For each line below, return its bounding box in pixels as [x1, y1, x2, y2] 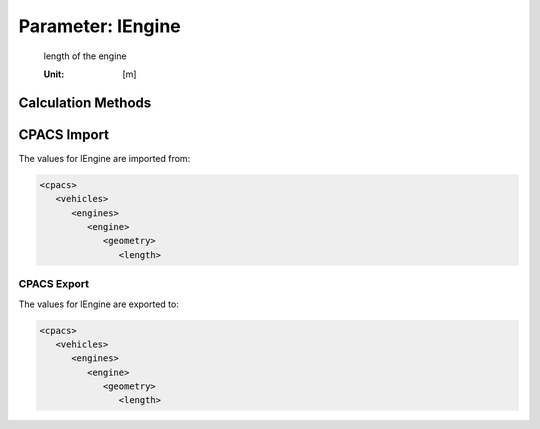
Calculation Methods [18, 94, 152, 111]
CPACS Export [18, 277, 90, 291]
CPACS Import [18, 126, 110, 143]
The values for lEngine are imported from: [18, 152, 191, 164]
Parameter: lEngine [18, 15, 182, 37]
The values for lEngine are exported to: [18, 298, 179, 310]
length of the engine [43, 50, 127, 62]
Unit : [43, 68, 65, 80]
